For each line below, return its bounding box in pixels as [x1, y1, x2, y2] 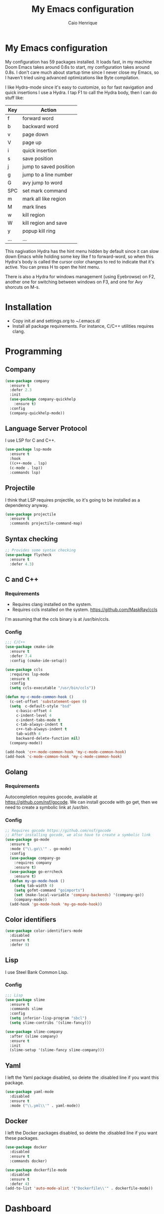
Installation [5, 301, 52, 312]
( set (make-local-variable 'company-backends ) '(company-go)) [14, 892, 144, 897]
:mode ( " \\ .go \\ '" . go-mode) [9, 847, 71, 852]
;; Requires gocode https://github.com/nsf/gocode [5, 828, 111, 833]
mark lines [22, 203, 47, 210]
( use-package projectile [5, 511, 56, 517]
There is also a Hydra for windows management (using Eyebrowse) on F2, [5, 273, 156, 279]
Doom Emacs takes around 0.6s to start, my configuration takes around [5, 64, 150, 70]
